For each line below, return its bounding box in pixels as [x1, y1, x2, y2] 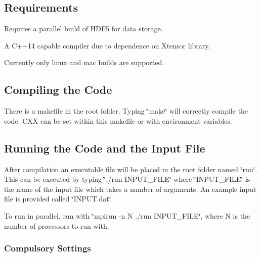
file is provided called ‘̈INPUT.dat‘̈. [4, 193, 113, 204]
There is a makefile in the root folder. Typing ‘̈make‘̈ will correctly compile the [4, 106, 248, 116]
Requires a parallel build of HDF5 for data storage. [4, 23, 163, 34]
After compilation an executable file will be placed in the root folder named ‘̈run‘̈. [4, 164, 257, 174]
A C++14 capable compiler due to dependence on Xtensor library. [4, 40, 210, 50]
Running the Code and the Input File [4, 140, 205, 156]
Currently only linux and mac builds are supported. [4, 57, 164, 68]
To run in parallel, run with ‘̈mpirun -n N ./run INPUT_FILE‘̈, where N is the [4, 210, 250, 221]
